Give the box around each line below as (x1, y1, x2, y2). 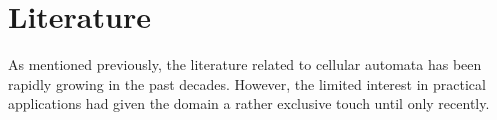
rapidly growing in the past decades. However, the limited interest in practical (8, 73, 486, 94)
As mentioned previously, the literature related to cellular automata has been (8, 54, 482, 75)
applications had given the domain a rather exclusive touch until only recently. (8, 93, 490, 114)
